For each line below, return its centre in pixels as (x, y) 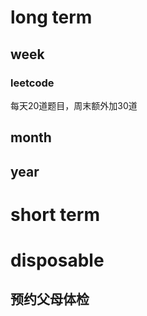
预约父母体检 (50, 299)
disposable (57, 260)
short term (55, 214)
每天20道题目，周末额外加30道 (74, 105)
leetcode (32, 83)
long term (51, 17)
